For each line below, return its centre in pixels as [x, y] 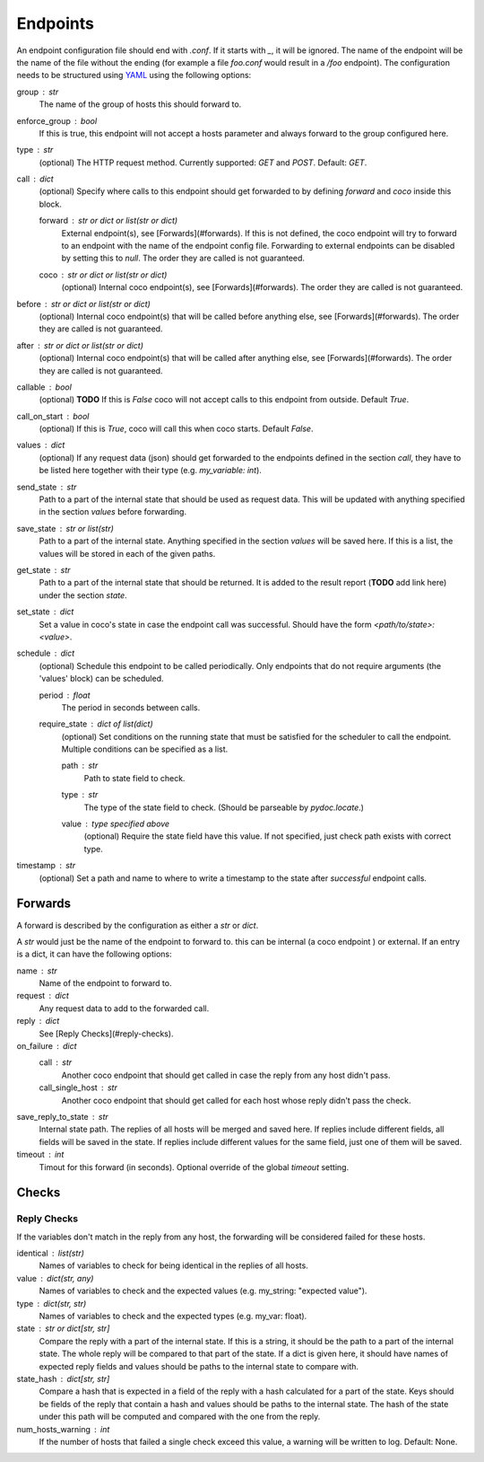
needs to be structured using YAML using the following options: [134, 75]
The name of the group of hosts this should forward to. [140, 104]
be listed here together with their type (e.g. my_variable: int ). [150, 471]
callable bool [44, 387]
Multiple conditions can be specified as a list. [145, 749]
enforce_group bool [57, 120]
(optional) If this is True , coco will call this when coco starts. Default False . [176, 429]
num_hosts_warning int [63, 1429]
